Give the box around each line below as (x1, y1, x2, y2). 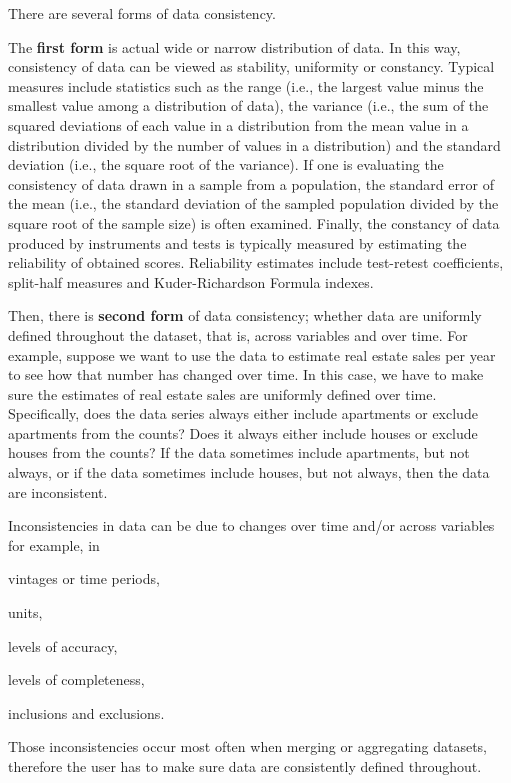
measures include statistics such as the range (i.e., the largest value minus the (8, 75, 484, 96)
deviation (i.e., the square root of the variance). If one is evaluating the (8, 154, 444, 175)
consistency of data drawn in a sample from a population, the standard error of (8, 173, 494, 194)
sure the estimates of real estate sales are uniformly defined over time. (8, 383, 437, 404)
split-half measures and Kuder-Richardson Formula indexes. (8, 271, 374, 292)
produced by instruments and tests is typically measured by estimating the (8, 232, 467, 253)
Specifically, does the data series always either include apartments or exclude (8, 403, 478, 424)
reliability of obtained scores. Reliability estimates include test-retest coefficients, (8, 252, 504, 273)
